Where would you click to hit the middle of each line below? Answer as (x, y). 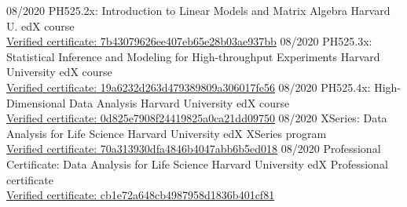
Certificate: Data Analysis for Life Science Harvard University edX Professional (197, 163)
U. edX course (40, 25)
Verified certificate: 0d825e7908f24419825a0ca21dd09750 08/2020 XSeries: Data (197, 118)
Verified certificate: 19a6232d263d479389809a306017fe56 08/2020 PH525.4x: (189, 87)
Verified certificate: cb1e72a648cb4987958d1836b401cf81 (141, 195)
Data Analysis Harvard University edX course (179, 102)
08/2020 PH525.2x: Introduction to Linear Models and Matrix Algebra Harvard (198, 10)
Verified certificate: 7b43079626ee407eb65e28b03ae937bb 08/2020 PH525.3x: (189, 41)
